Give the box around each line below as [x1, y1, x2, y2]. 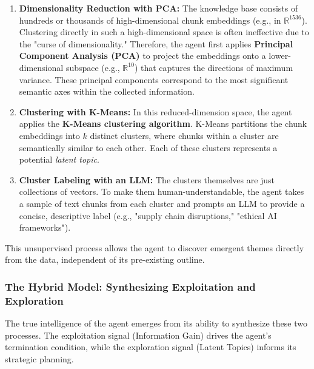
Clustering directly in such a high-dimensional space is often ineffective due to [19, 25, 309, 38]
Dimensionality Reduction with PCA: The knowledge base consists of [19, 2, 298, 14]
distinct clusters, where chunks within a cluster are [90, 129, 279, 141]
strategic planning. [5, 352, 74, 365]
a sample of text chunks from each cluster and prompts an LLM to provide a [19, 197, 305, 209]
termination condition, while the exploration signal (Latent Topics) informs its [5, 340, 296, 353]
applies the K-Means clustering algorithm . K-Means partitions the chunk [19, 117, 307, 130]
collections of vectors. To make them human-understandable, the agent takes [19, 185, 304, 198]
